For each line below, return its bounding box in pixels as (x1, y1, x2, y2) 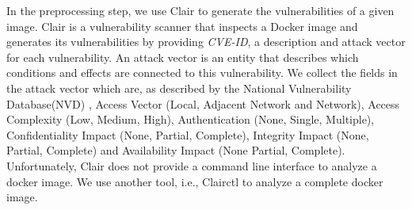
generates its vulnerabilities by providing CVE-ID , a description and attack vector (6, 33, 406, 50)
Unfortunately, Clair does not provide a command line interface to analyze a (6, 157, 377, 174)
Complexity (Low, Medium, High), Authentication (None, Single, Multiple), (6, 111, 375, 128)
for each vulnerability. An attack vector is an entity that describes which (6, 48, 359, 65)
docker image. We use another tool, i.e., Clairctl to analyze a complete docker (6, 173, 383, 189)
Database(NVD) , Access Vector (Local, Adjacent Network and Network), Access (6, 95, 400, 112)
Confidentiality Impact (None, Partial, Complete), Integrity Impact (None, (6, 126, 369, 143)
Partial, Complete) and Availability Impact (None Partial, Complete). (6, 142, 345, 158)
